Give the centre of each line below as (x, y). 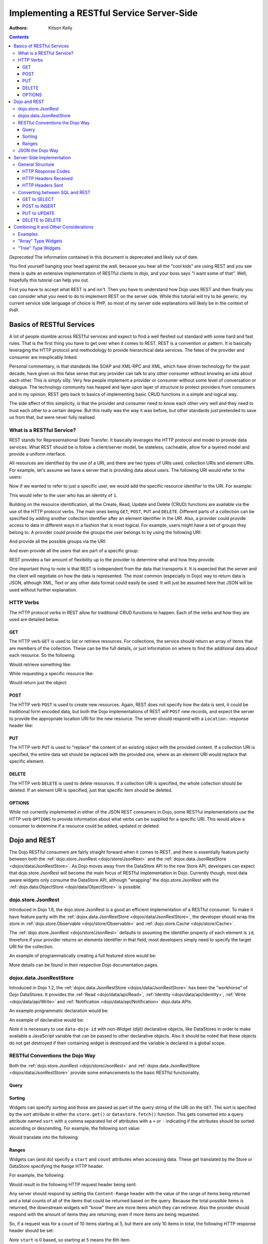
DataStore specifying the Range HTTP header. (57, 1166)
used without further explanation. (43, 590)
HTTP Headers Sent (43, 185)
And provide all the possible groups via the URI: (58, 541)
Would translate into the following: (44, 1138)
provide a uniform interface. (38, 454)
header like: (21, 725)
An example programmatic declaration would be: (59, 1011)
